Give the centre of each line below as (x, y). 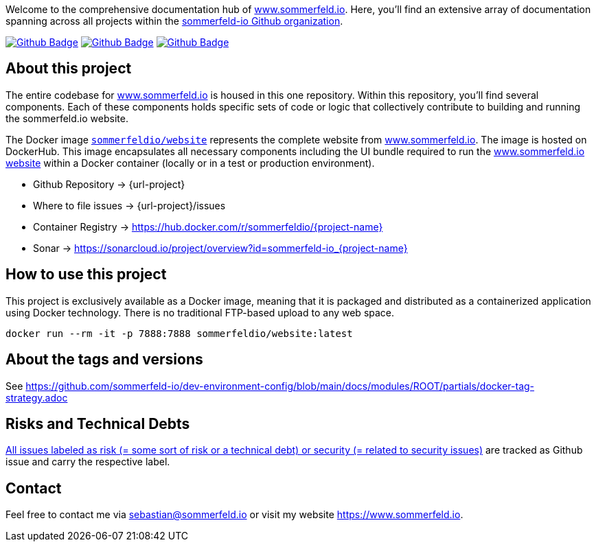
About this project (69, 69)
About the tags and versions (104, 360)
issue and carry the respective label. (88, 462)
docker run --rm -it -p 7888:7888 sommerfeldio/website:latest (179, 333)
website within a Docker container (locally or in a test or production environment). (190, 163)
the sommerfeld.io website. (67, 118)
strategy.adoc (37, 397)
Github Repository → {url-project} (109, 184)
